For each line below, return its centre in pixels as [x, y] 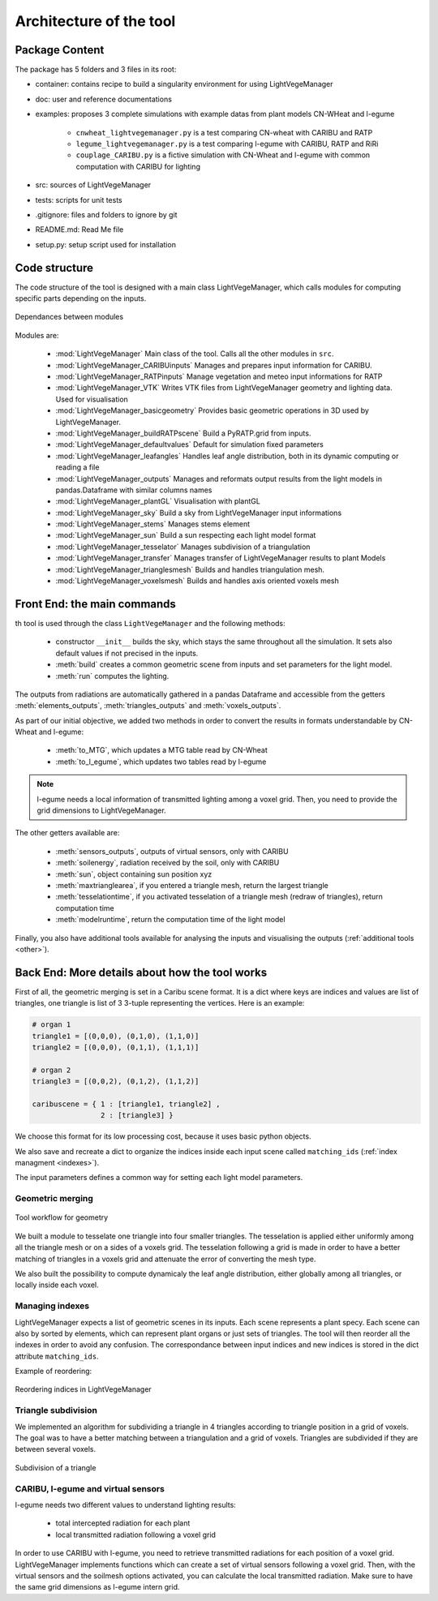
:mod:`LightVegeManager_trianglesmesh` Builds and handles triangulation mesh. [190, 569]
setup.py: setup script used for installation [105, 244]
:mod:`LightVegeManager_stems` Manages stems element [153, 524]
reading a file [77, 467]
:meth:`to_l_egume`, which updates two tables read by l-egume [161, 762]
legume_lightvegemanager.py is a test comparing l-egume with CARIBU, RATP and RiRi [227, 144]
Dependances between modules [69, 317]
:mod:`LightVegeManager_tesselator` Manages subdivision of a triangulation [183, 547]
